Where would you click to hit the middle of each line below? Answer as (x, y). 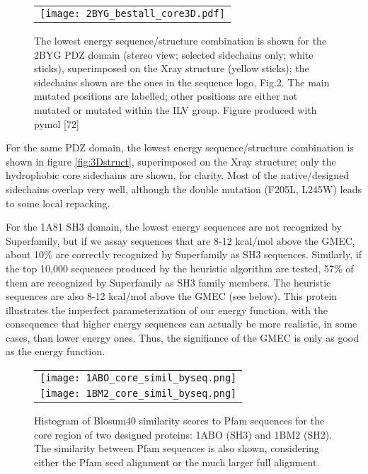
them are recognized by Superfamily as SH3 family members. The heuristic (168, 282)
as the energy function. (56, 351)
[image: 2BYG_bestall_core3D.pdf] (132, 13)
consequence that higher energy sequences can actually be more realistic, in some (182, 324)
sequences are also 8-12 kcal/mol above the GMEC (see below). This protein (172, 296)
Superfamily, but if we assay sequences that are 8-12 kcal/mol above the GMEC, (180, 240)
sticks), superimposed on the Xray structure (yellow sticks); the (172, 68)
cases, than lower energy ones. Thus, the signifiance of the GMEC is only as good (183, 337)
